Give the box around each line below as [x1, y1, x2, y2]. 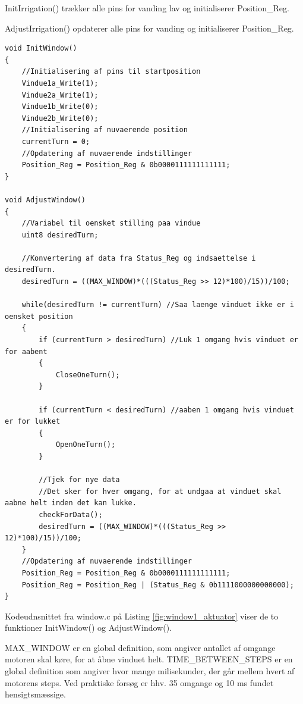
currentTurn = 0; [21, 137, 90, 146]
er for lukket [5, 417, 61, 426]
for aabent [5, 347, 48, 356]
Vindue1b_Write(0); [21, 102, 99, 111]
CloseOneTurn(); [55, 370, 120, 379]
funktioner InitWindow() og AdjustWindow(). [5, 621, 172, 634]
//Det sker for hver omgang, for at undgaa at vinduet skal [39, 487, 282, 496]
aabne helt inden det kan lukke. [5, 499, 137, 508]
